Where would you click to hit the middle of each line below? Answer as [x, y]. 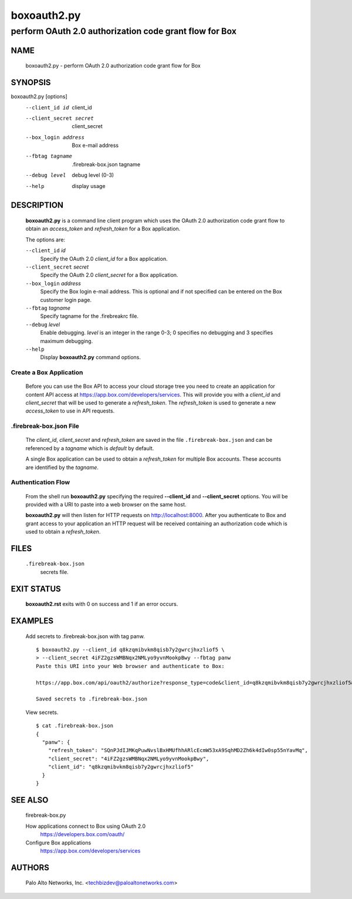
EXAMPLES [32, 621]
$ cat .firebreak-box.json [75, 726]
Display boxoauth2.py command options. [90, 357]
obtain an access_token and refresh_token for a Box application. [103, 229]
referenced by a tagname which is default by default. [90, 448]
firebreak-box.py [46, 815]
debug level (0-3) [93, 175]
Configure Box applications [58, 843]
